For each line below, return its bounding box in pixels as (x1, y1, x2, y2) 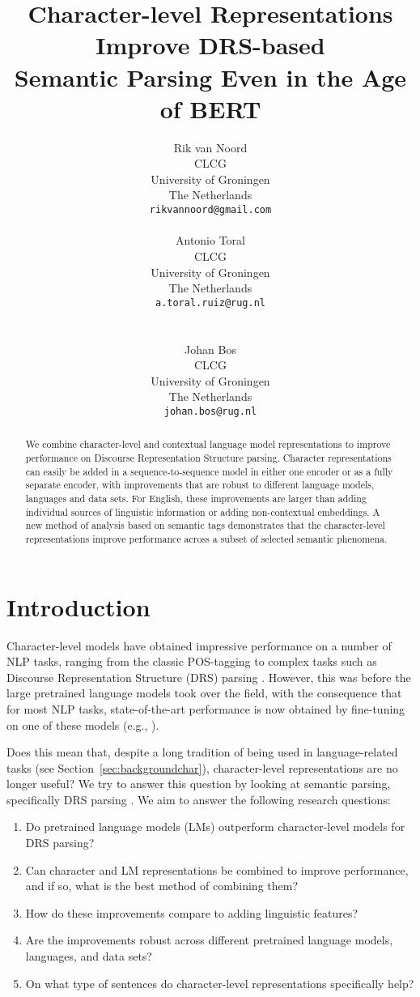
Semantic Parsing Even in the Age (14, 60, 407, 93)
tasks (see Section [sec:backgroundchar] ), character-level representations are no (6, 759, 398, 776)
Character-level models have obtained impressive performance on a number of (6, 637, 392, 654)
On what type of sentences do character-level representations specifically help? (25, 974, 414, 991)
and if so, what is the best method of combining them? (25, 877, 299, 894)
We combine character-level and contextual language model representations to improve (25, 437, 391, 451)
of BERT (159, 92, 261, 125)
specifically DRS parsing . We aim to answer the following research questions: (6, 790, 391, 807)
